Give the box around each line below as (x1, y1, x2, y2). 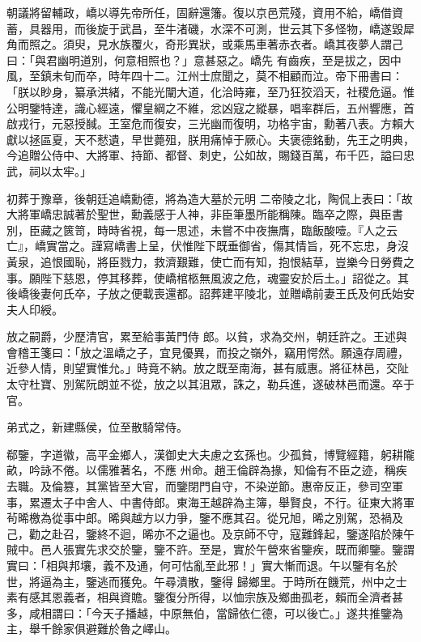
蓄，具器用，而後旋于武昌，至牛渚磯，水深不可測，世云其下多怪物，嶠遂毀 (6, 19, 403, 36)
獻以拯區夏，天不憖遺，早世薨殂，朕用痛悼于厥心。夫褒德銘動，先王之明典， (6, 130, 415, 147)
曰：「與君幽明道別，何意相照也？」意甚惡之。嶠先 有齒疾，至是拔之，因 (6, 51, 390, 68)
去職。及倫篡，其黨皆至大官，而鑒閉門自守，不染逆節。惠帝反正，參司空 (6, 478, 392, 495)
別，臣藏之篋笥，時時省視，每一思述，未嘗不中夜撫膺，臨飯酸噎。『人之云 (6, 221, 398, 238)
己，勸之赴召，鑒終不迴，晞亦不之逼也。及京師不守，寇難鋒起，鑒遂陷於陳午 (6, 525, 415, 542)
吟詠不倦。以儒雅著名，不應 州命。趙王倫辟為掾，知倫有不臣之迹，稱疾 (28, 461, 407, 478)
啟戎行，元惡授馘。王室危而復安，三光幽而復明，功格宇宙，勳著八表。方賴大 (6, 115, 415, 132)
